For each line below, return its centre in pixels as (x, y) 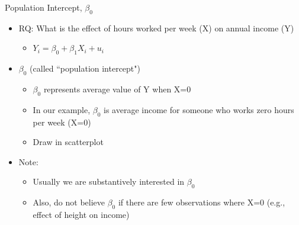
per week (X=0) (62, 122)
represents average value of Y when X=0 (117, 89)
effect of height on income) (81, 214)
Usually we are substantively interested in (109, 181)
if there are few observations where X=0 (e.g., (202, 202)
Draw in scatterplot (68, 142)
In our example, (62, 109)
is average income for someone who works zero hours (199, 109)
